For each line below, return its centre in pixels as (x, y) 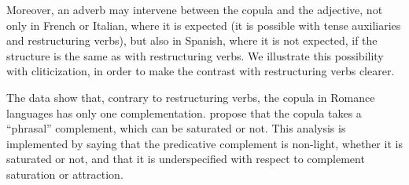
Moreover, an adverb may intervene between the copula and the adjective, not (195, 9)
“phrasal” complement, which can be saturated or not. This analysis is (176, 128)
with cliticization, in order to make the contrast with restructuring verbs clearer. (201, 71)
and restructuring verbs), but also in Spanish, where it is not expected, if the (192, 40)
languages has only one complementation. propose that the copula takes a (184, 112)
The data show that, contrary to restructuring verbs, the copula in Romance (191, 97)
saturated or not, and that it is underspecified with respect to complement (186, 159)
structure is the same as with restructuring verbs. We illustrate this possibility (195, 55)
